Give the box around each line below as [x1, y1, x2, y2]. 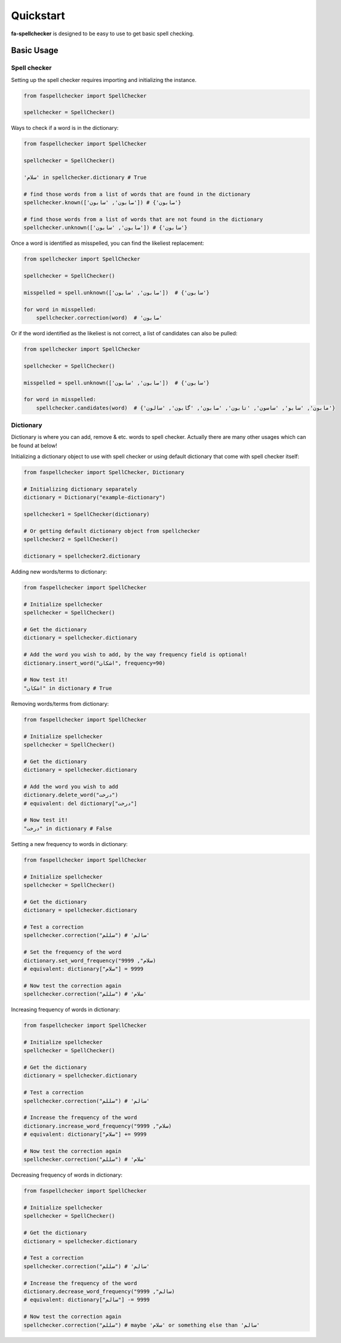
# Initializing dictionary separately [23, 486, 137, 493]
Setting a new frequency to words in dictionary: [11, 840, 128, 847]
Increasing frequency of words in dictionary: [11, 1006, 121, 1013]
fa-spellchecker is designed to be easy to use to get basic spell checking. [11, 30, 194, 37]
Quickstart [11, 9, 66, 22]
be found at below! [11, 442, 58, 449]
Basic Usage [11, 46, 59, 56]
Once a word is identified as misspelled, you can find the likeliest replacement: [11, 240, 204, 247]
